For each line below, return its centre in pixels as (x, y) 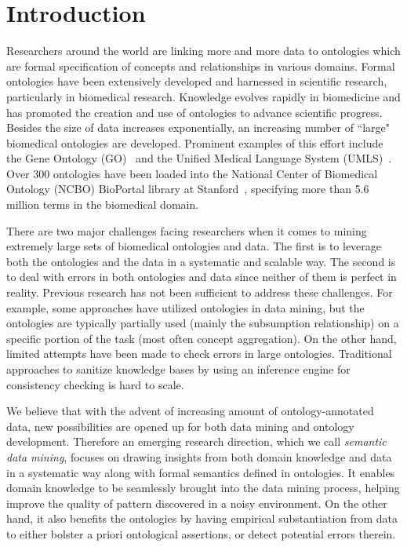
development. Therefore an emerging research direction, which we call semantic (196, 441)
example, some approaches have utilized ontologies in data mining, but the (185, 307)
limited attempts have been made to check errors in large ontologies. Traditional (199, 354)
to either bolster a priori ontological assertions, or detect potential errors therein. (201, 533)
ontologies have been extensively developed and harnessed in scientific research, (197, 81)
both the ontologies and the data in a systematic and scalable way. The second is (201, 261)
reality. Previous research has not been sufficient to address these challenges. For (200, 292)
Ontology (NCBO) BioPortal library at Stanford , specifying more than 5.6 (188, 189)
